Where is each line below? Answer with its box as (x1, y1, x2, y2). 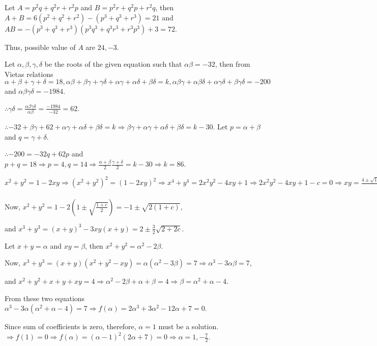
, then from (215, 59, 250, 69)
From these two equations (5, 292, 85, 303)
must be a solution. (158, 321, 219, 332)
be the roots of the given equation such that (44, 59, 182, 69)
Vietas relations (5, 68, 53, 79)
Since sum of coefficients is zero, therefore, (5, 321, 136, 332)
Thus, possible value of (5, 41, 76, 52)
